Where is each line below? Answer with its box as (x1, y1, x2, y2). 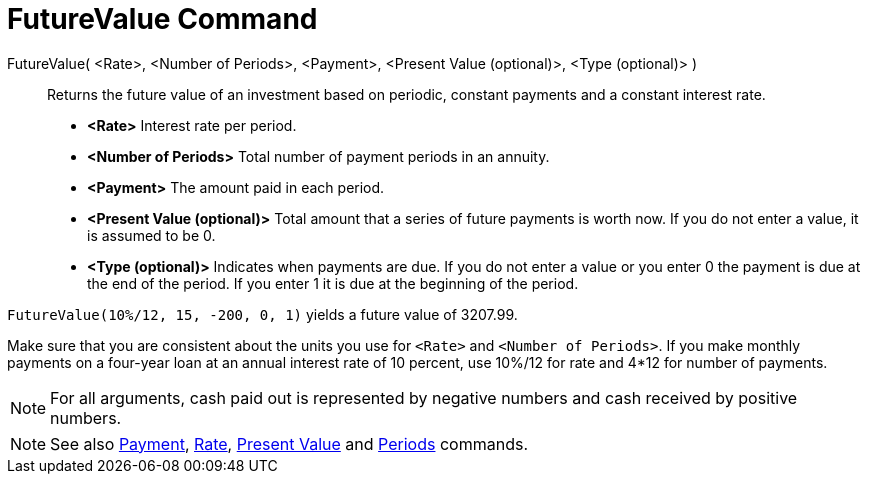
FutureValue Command (7, 2, 318, 36)
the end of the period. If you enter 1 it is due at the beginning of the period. (87, 274, 579, 292)
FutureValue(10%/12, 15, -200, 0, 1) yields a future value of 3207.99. (7, 305, 518, 323)
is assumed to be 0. (87, 226, 216, 244)
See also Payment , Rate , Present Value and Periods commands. (50, 433, 529, 454)
